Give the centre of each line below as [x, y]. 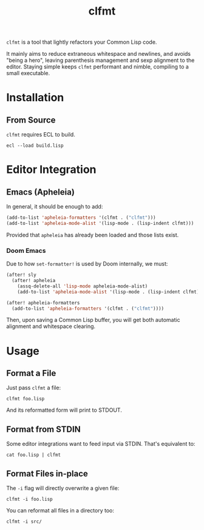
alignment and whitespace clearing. [51, 326]
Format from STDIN [43, 429]
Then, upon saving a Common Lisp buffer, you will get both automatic [93, 320]
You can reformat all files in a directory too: [60, 511]
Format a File [31, 373]
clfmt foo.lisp [25, 399]
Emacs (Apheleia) [40, 192]
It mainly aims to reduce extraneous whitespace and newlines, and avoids [99, 54]
